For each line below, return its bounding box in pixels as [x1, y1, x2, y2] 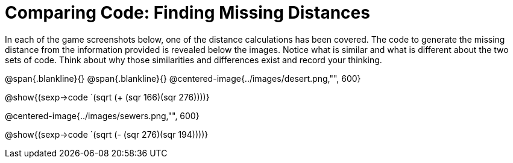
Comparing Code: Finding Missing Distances [5, 2, 370, 23]
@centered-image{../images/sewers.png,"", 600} [5, 110, 200, 121]
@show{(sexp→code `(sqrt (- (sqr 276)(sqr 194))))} [5, 129, 209, 140]
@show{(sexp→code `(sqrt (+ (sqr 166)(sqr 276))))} [5, 91, 210, 102]
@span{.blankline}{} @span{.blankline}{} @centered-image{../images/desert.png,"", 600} [5, 73, 361, 84]
